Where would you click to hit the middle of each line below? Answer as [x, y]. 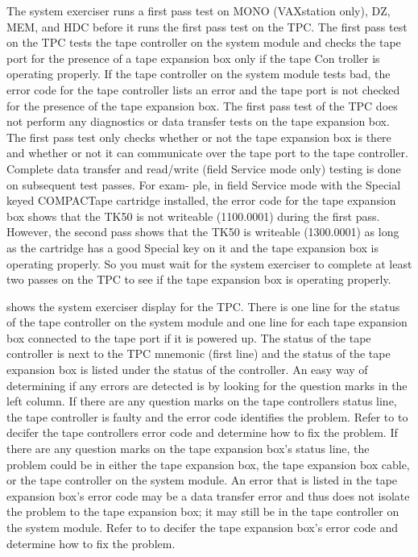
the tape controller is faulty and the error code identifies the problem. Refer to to [207, 416]
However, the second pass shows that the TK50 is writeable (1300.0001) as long [203, 232]
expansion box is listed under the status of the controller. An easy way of [187, 370]
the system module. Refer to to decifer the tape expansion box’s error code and [203, 527]
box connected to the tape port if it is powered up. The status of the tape [189, 337]
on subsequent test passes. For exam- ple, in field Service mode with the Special [204, 184]
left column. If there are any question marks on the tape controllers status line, [202, 401]
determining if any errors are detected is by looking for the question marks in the [207, 385]
